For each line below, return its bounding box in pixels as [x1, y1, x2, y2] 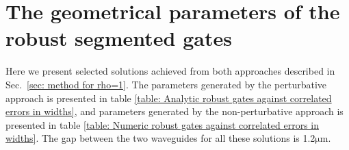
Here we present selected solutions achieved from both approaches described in [5, 64, 335, 78]
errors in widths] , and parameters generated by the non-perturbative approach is [5, 104, 344, 118]
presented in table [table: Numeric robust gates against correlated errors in [5, 117, 320, 132]
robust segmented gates [5, 24, 232, 52]
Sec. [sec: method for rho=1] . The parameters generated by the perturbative [5, 77, 327, 91]
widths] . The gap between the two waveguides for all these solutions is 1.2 [5, 131, 315, 145]
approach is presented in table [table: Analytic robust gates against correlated [5, 90, 332, 105]
